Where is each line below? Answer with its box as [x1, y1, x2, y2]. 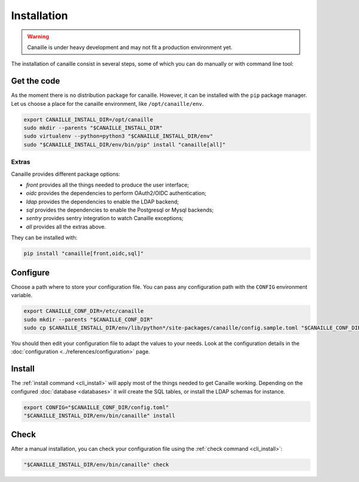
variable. [11, 292, 33, 299]
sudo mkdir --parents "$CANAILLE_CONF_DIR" [23, 316, 154, 323]
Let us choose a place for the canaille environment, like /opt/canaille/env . [11, 100, 204, 107]
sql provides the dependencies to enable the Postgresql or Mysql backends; [26, 206, 214, 213]
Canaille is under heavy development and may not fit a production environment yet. [27, 44, 233, 51]
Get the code [11, 76, 60, 86]
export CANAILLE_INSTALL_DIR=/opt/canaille [23, 116, 154, 123]
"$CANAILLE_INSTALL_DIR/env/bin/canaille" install [23, 412, 176, 419]
